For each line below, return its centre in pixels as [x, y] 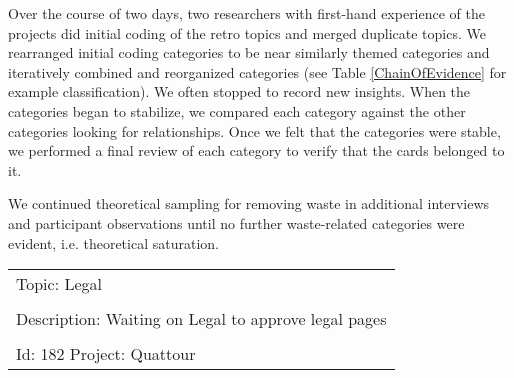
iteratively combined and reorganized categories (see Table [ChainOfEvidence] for [257, 71]
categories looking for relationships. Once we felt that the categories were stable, [254, 130]
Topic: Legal [59, 284]
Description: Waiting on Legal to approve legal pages [201, 319]
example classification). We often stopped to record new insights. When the [239, 91]
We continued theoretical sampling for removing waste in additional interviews [249, 203]
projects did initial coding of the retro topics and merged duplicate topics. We [247, 32]
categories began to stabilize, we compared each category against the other [237, 110]
